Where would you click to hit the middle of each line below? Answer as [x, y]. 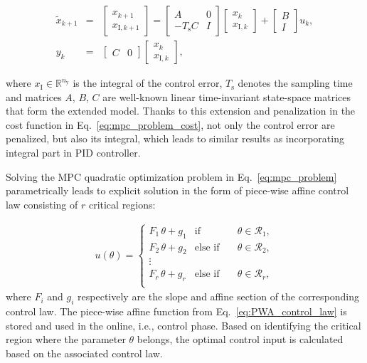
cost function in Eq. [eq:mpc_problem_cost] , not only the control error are [170, 124]
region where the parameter [66, 339]
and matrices [34, 96]
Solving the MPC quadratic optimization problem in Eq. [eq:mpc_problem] [171, 176]
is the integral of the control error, [148, 83]
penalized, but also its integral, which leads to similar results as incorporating [175, 138]
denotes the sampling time [295, 83]
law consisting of [42, 204]
